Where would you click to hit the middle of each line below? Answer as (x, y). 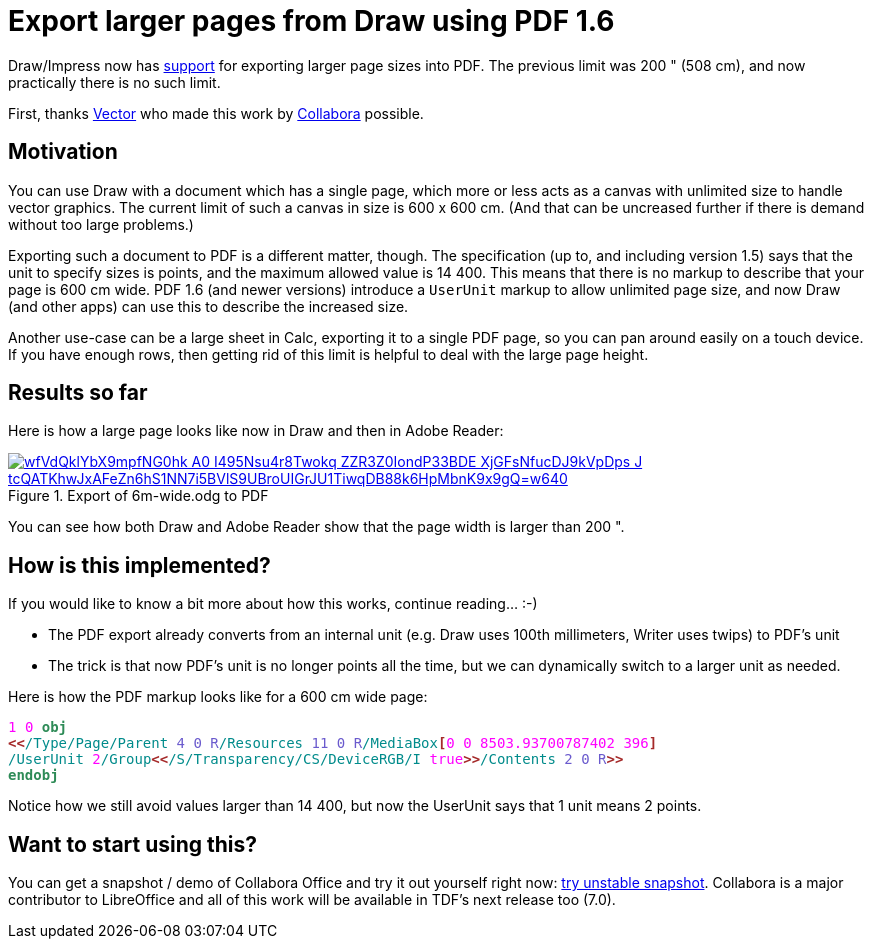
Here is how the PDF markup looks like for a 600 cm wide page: (218, 697)
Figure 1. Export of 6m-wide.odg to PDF (138, 496)
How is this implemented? (139, 565)
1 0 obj (38, 727)
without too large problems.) (101, 224)
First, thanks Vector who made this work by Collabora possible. (216, 113)
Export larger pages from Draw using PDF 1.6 (311, 21)
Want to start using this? (133, 844)
